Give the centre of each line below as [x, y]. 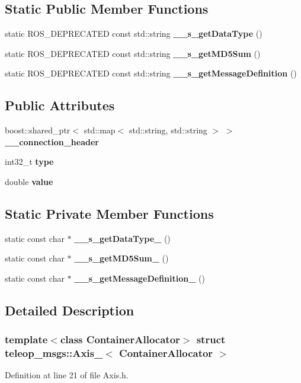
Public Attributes [60, 105]
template [26, 339]
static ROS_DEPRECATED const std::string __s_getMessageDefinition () [151, 73]
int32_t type [29, 162]
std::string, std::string [168, 130]
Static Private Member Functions [109, 213]
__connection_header [52, 141]
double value [29, 181]
